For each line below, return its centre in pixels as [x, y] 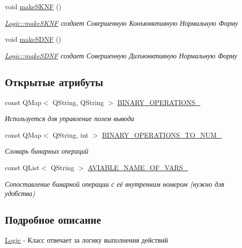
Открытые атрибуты [54, 81]
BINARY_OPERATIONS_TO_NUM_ [162, 134]
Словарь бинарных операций [47, 151]
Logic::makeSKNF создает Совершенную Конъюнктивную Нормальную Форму [121, 23]
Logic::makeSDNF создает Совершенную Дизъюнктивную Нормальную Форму [121, 55]
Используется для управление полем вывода [70, 118]
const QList [22, 167]
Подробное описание [53, 220]
